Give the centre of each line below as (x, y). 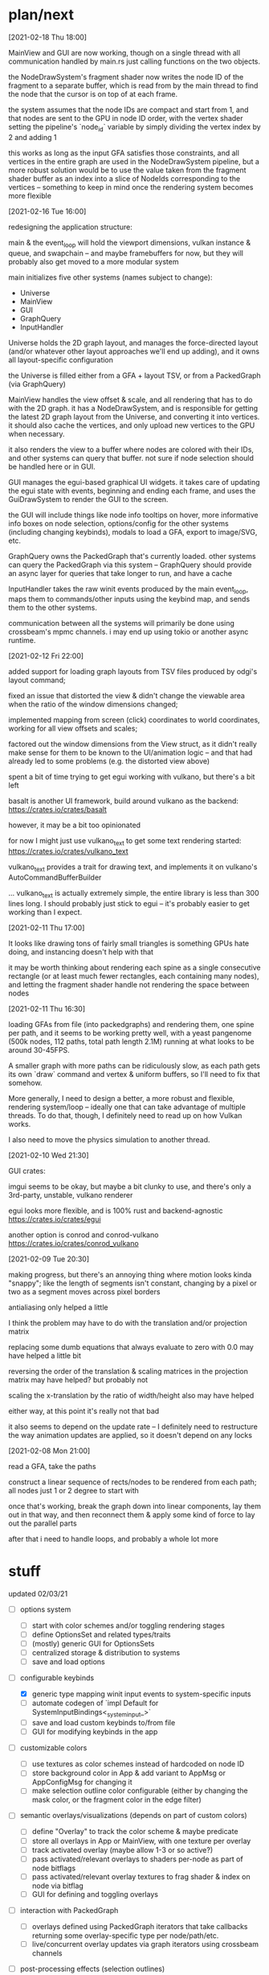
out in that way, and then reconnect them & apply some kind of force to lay (132, 1514)
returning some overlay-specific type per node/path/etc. (125, 1936)
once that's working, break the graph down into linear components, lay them (134, 1506)
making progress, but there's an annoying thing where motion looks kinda (130, 1274)
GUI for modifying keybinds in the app (95, 1732)
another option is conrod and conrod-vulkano (84, 1235)
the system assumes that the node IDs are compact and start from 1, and (128, 110)
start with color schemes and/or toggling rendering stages (128, 1625)
